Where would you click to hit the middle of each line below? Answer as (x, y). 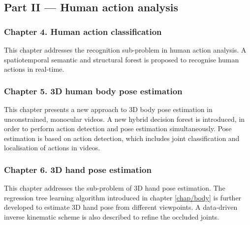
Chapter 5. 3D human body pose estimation (93, 91)
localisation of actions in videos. (52, 148)
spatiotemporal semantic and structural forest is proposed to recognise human (122, 59)
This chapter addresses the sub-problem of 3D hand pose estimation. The (115, 188)
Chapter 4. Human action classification (83, 31)
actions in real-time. (34, 69)
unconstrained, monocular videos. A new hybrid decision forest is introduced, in (125, 119)
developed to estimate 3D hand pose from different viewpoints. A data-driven (121, 207)
